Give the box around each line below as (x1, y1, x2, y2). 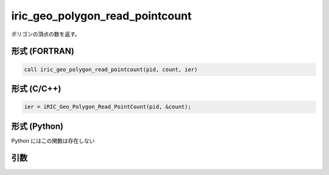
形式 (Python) (11, 121, 64, 131)
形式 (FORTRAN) (11, 46, 74, 57)
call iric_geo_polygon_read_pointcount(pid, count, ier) (24, 66, 198, 73)
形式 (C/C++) (11, 83, 62, 94)
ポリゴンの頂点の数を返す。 (11, 30, 80, 38)
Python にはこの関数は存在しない (11, 137, 95, 144)
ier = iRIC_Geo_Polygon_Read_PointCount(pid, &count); (24, 103, 191, 111)
